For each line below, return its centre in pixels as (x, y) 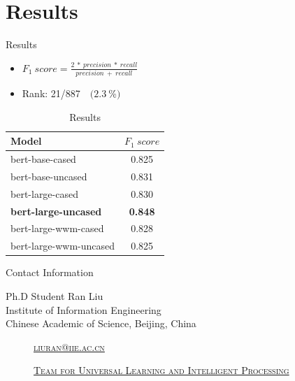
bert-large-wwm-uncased (63, 246)
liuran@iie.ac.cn (69, 346)
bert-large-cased (44, 193)
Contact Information (50, 272)
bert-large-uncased (56, 211)
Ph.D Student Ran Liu (55, 295)
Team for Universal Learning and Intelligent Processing (161, 370)
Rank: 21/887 (51, 93)
